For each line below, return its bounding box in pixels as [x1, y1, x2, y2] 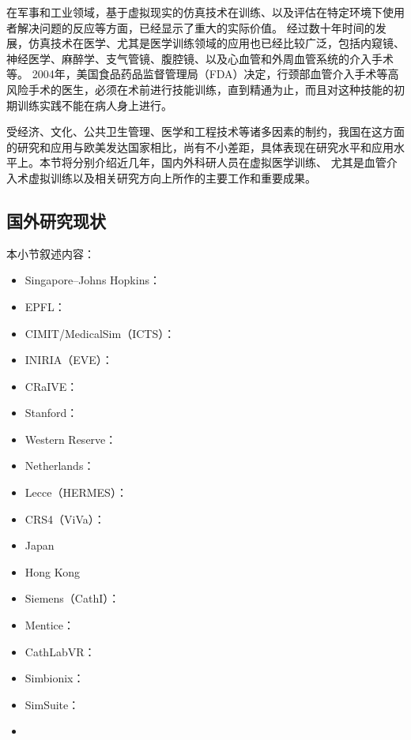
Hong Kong [25, 563, 81, 580]
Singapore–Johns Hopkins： [25, 272, 160, 288]
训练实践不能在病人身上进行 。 [17, 96, 172, 113]
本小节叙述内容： [6, 245, 95, 261]
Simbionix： [25, 670, 85, 686]
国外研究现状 [6, 208, 106, 232]
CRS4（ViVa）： [25, 510, 105, 527]
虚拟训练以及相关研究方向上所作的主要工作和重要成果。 [28, 169, 316, 186]
